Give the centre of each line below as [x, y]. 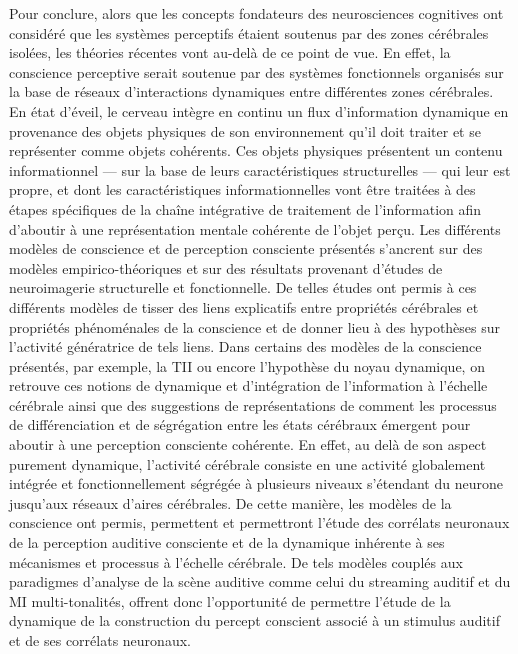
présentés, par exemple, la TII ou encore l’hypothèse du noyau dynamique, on [247, 365]
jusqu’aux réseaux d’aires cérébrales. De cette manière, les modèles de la [230, 502]
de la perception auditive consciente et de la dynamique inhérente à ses [227, 542]
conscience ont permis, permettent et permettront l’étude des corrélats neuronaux [259, 522]
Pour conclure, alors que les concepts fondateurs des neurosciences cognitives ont [256, 13]
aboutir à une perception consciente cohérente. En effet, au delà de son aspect [248, 444]
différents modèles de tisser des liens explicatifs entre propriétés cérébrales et [244, 306]
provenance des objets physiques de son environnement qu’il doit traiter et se [245, 130]
